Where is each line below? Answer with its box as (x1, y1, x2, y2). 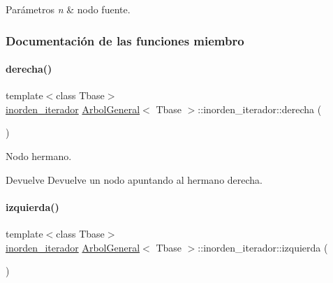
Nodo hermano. (6, 149, 72, 164)
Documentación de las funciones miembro (6, 31, 244, 49)
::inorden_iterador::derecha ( (198, 101, 322, 116)
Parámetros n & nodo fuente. (6, 2, 131, 16)
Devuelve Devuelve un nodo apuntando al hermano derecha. (6, 172, 262, 187)
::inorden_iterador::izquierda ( (198, 240, 328, 254)
